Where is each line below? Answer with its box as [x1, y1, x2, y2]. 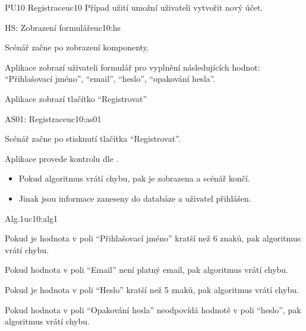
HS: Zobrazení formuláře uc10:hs [5, 21, 121, 33]
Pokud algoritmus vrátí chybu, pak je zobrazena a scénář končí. [18, 172, 250, 184]
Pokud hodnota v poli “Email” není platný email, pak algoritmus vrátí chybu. [5, 263, 289, 276]
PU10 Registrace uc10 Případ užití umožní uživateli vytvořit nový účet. [5, 1, 263, 13]
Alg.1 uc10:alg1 [5, 212, 58, 224]
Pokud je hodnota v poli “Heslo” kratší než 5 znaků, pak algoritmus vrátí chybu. [5, 283, 299, 295]
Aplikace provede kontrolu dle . [5, 152, 119, 164]
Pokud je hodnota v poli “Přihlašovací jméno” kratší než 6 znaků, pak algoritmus [5, 232, 301, 244]
